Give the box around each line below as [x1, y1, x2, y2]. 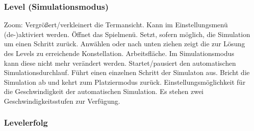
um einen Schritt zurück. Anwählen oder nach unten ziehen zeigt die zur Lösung [4, 38, 245, 49]
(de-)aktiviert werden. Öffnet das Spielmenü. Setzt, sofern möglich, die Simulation [4, 29, 250, 39]
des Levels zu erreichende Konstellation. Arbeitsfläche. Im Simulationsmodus [4, 48, 234, 58]
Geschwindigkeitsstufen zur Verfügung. [4, 95, 120, 106]
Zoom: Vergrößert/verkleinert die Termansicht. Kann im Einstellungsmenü [4, 19, 228, 30]
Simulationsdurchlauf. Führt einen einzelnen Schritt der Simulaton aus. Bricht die [4, 67, 250, 77]
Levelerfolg [4, 116, 48, 129]
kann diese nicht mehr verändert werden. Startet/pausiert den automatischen [4, 57, 236, 68]
